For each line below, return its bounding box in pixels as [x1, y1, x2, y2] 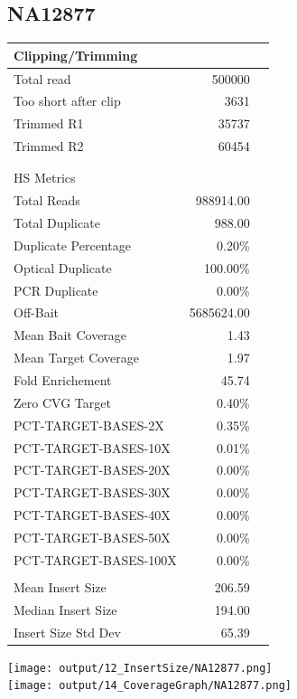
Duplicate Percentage [14, 235, 131, 254]
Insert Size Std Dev [14, 622, 121, 641]
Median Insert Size [14, 600, 117, 619]
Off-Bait [14, 303, 59, 322]
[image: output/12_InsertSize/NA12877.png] [7, 661, 273, 675]
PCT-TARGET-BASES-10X [14, 438, 171, 457]
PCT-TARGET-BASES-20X [14, 460, 171, 479]
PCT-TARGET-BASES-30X [14, 483, 171, 502]
